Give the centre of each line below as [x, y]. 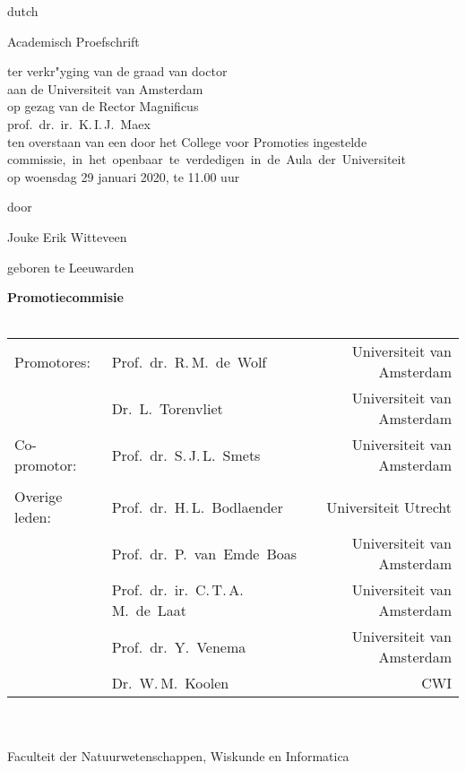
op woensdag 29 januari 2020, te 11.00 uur [124, 176]
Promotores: [52, 361]
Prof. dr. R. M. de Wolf [189, 361]
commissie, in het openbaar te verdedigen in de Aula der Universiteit [207, 159]
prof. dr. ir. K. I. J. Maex [79, 123]
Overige [39, 497]
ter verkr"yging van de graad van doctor [117, 71]
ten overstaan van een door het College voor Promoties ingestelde [187, 141]
